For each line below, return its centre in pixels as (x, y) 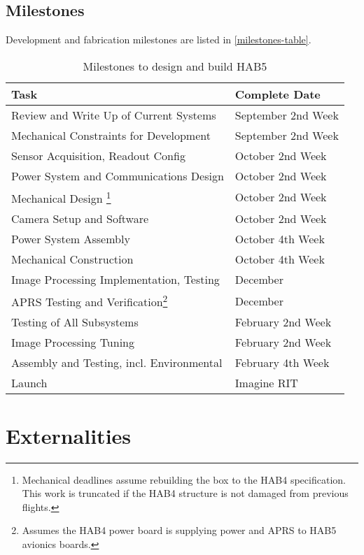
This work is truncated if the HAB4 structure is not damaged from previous (185, 493)
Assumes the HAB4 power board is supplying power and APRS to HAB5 (179, 530)
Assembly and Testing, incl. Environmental (117, 363)
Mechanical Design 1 (61, 197)
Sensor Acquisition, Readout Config (98, 155)
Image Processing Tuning (73, 343)
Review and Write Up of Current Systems (114, 115)
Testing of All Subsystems (75, 322)
